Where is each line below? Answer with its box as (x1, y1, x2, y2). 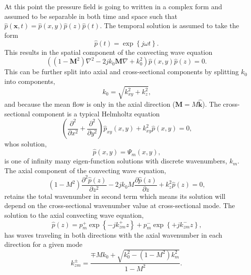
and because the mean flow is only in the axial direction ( (4, 99, 175, 109)
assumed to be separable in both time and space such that (4, 11, 178, 21)
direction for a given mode (4, 239, 83, 249)
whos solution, (4, 139, 47, 149)
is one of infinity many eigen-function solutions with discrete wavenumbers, (4, 156, 227, 166)
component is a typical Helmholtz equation (32, 108, 160, 118)
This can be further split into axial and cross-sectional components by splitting (4, 66, 239, 77)
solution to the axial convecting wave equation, (4, 210, 144, 220)
